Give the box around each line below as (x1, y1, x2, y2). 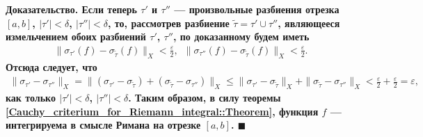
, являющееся (278, 15, 340, 30)
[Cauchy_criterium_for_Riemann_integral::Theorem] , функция (6, 104, 319, 118)
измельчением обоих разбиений (6, 29, 146, 44)
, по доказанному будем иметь (173, 29, 310, 44)
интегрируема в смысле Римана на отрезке (6, 118, 201, 132)
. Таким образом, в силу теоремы (128, 90, 281, 105)
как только (6, 90, 56, 105)
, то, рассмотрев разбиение (108, 15, 230, 30)
